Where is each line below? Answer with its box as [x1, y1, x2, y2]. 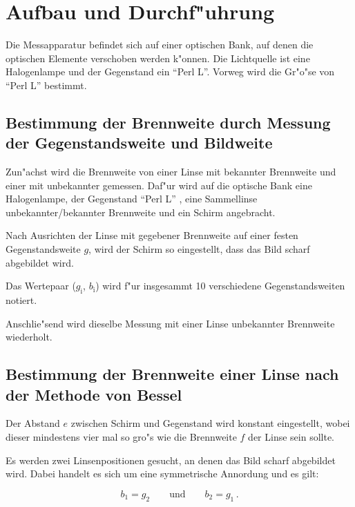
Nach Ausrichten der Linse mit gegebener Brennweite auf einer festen [6, 228, 298, 242]
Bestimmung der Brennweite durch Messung [6, 111, 331, 133]
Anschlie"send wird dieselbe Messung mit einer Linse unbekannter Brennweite [6, 316, 335, 330]
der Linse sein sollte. [248, 430, 335, 444]
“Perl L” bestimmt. [6, 77, 87, 92]
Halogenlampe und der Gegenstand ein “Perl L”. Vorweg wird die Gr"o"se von [6, 64, 335, 79]
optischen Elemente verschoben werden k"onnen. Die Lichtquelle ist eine [6, 50, 310, 65]
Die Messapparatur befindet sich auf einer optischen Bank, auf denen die [6, 37, 314, 52]
